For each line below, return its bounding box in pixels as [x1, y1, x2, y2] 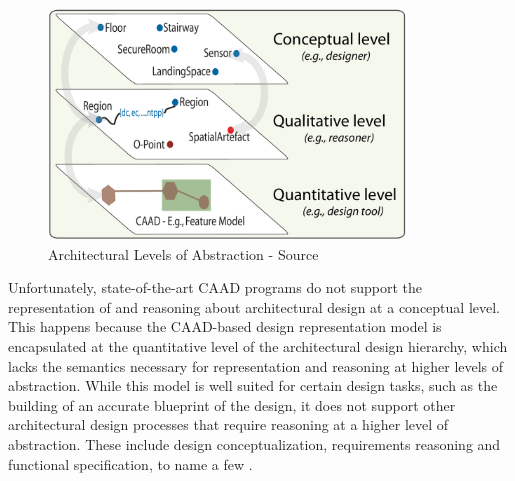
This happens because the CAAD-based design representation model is [8, 316, 442, 337]
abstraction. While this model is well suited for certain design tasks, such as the [8, 375, 498, 396]
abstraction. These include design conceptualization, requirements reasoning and [8, 434, 501, 455]
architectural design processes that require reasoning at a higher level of [8, 414, 449, 435]
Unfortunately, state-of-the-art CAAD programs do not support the [8, 277, 423, 298]
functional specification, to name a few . [8, 453, 253, 474]
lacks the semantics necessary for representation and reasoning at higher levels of [8, 355, 504, 376]
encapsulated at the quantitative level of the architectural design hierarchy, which [8, 336, 508, 357]
